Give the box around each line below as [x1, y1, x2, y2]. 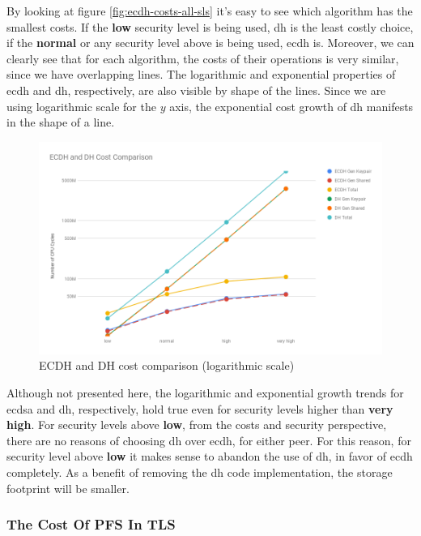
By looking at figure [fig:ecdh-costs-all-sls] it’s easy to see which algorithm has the [6, 2, 413, 19]
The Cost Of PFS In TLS [6, 514, 176, 534]
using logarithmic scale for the [6, 97, 156, 114]
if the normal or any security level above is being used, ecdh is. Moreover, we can [6, 34, 415, 51]
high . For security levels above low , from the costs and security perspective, [6, 416, 387, 433]
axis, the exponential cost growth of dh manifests [169, 97, 414, 114]
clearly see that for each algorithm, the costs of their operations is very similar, [6, 49, 399, 66]
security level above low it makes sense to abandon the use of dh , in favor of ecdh [6, 448, 413, 465]
